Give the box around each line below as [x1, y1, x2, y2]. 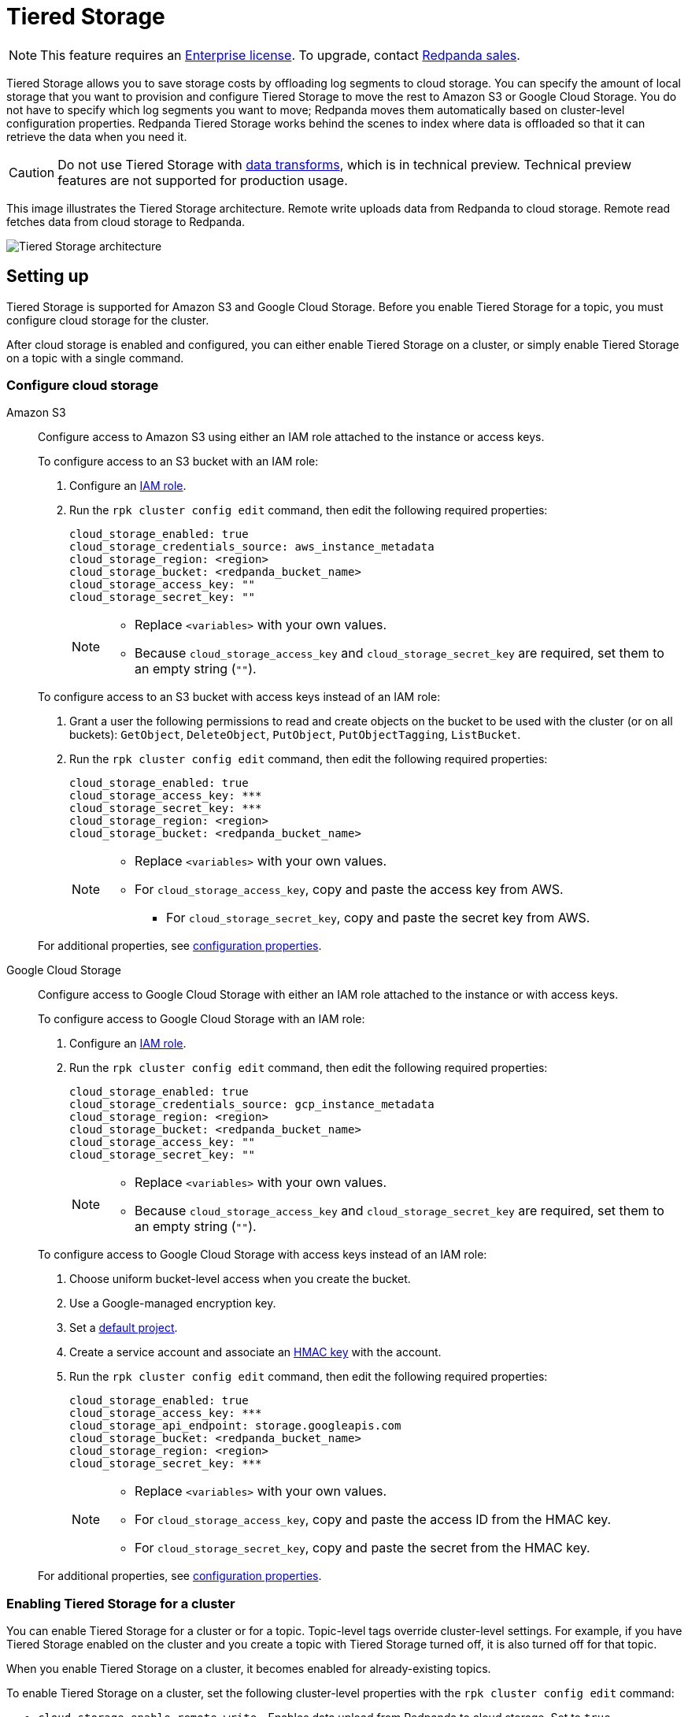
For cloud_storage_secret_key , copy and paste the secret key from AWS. [166, 910, 590, 926]
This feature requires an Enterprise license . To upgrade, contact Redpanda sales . [40, 46, 520, 63]
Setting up [6, 266, 89, 287]
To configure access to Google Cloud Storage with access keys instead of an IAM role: [38, 1248, 487, 1262]
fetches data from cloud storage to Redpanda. [6, 214, 246, 228]
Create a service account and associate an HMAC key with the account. [69, 1345, 442, 1359]
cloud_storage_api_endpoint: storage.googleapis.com [69, 1419, 401, 1433]
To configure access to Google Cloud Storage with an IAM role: [38, 1012, 365, 1026]
